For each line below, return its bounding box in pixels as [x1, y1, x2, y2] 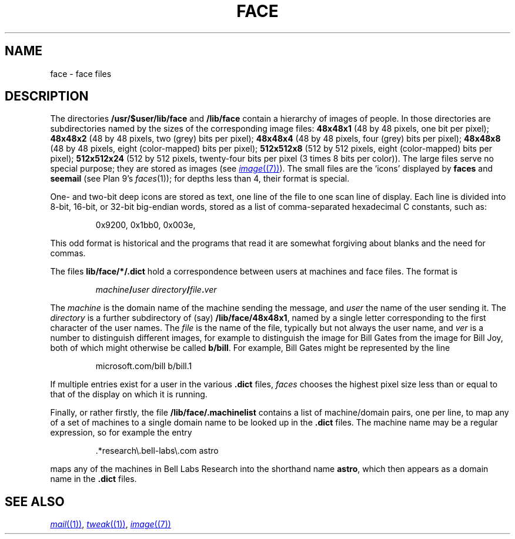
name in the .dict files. [50, 474, 137, 484]
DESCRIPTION [5, 89, 89, 104]
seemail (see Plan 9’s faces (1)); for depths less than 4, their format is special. [50, 173, 350, 184]
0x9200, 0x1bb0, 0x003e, [95, 220, 196, 230]
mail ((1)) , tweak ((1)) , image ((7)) [50, 519, 171, 530]
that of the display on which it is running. [50, 389, 208, 400]
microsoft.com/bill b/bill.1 [95, 361, 192, 371]
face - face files [50, 68, 112, 79]
